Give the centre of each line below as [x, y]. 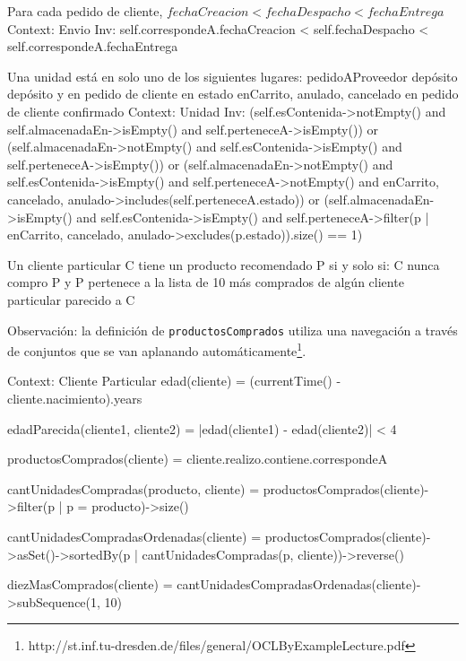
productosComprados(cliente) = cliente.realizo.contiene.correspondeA [198, 459]
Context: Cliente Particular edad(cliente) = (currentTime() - [174, 381]
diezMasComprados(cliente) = [90, 584]
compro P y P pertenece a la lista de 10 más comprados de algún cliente [206, 282]
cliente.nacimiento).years [75, 398]
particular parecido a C [71, 299]
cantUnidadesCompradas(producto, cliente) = [134, 488]
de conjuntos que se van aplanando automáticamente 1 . [157, 349]
